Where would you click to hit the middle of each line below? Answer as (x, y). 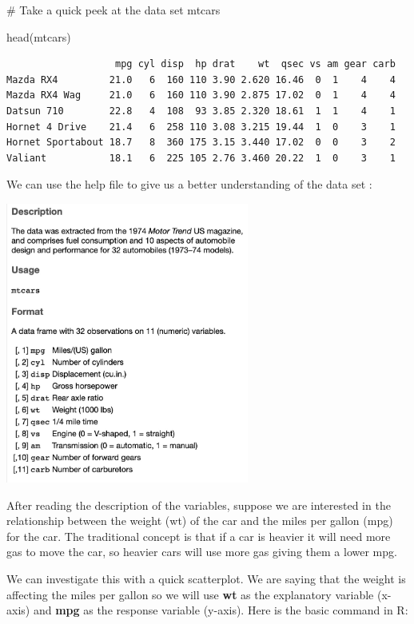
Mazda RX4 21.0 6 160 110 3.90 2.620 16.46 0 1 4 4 (201, 79)
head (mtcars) (39, 36)
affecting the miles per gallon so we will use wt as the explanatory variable (190, 594)
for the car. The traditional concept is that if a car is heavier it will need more (199, 536)
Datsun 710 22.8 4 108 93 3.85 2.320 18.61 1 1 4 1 (201, 111)
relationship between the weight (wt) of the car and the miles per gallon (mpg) (200, 521)
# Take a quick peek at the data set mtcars (113, 10)
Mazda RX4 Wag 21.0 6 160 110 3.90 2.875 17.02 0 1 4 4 (201, 95)
